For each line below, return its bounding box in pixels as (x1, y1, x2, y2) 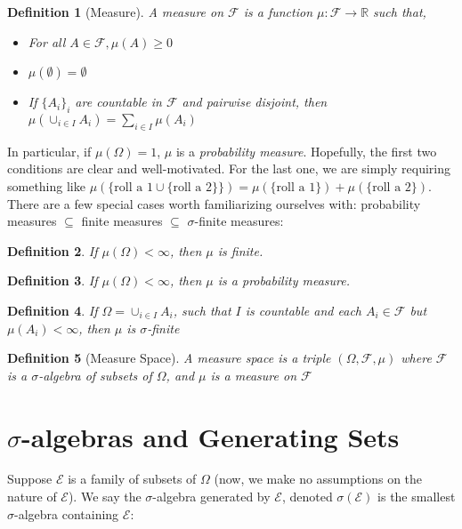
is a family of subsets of (68, 469, 197, 488)
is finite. (217, 241, 263, 260)
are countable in (75, 92, 162, 111)
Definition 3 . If (7, 271, 98, 290)
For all (28, 32, 66, 51)
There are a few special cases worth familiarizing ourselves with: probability (7, 194, 421, 212)
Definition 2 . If (7, 241, 98, 260)
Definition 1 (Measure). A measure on (7, 3, 224, 20)
